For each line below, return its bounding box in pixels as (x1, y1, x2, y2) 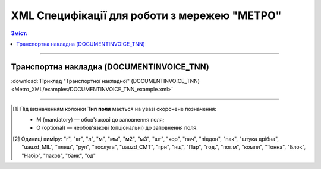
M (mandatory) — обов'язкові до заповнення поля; (36, 116, 165, 123)
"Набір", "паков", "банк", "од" (21, 152, 96, 159)
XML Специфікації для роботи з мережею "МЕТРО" (11, 9, 282, 22)
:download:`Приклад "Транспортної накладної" (11, 77, 130, 84)
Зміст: (11, 30, 28, 37)
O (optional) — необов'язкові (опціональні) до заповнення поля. (36, 125, 199, 132)
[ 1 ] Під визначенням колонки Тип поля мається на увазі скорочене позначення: (12, 105, 217, 112)
